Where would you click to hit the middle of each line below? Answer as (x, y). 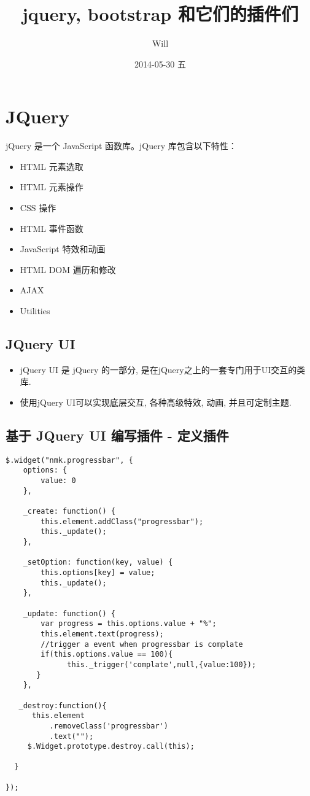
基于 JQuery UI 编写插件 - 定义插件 (117, 435)
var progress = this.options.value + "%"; (129, 624)
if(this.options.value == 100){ (107, 655)
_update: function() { (69, 613)
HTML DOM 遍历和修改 (68, 269)
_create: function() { (69, 512)
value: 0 (58, 481)
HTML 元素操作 (52, 187)
